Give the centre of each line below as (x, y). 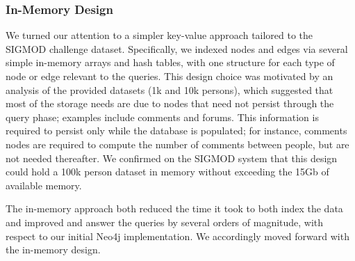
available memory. (44, 185)
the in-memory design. (53, 250)
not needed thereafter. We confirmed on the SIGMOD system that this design (172, 158)
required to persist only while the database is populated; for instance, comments (176, 130)
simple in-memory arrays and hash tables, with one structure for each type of (170, 62)
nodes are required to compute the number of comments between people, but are (177, 144)
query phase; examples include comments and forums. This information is (162, 117)
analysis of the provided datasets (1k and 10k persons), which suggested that (170, 89)
